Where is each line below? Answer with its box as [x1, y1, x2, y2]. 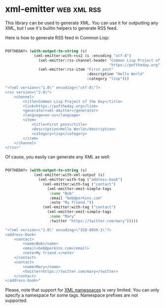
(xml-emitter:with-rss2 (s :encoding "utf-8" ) [34, 53, 132, 58]
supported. [5, 298, 28, 304]
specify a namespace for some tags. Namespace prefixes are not [5, 292, 138, 298]
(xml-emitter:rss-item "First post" [38, 67, 114, 72]
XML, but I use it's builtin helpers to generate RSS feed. [5, 25, 118, 31]
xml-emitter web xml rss [5, 3, 101, 15]
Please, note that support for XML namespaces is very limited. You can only [5, 287, 160, 293]
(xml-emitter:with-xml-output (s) [34, 172, 105, 178]
